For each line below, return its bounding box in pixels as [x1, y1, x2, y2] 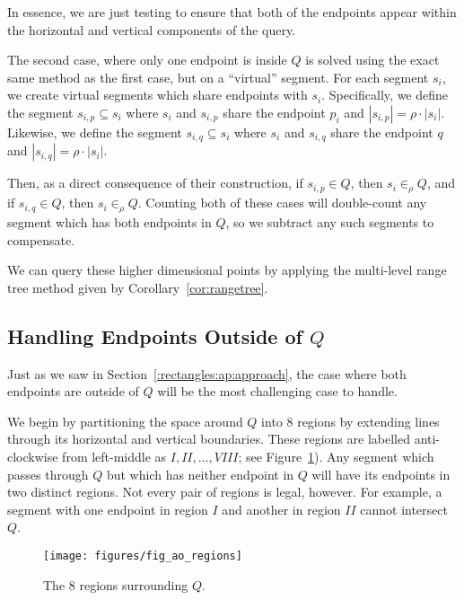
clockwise [7, 446, 58, 465]
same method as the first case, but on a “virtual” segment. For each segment [7, 67, 429, 86]
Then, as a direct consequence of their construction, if [7, 173, 303, 192]
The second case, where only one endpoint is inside [7, 50, 287, 69]
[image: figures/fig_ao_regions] [43, 549, 242, 562]
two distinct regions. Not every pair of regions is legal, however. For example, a [7, 482, 442, 501]
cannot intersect [360, 499, 448, 518]
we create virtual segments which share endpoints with [7, 85, 308, 104]
